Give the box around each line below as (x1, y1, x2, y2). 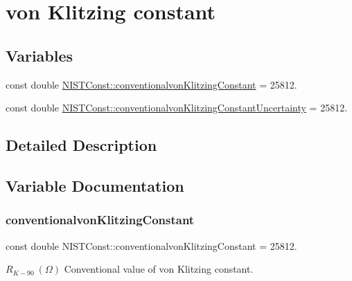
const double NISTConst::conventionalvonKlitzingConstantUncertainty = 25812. (6, 100, 348, 115)
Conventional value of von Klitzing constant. (64, 262, 254, 276)
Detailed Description (6, 134, 157, 156)
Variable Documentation (6, 174, 184, 196)
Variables (6, 44, 73, 66)
